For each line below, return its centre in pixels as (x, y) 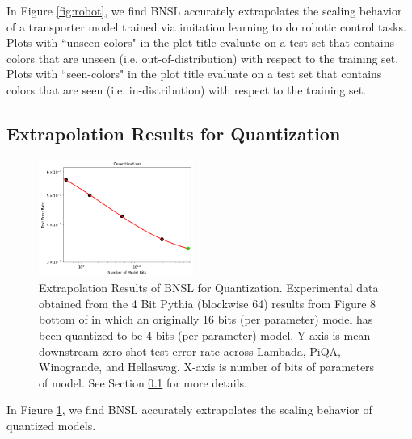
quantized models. (51, 425)
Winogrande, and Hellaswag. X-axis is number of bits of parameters (207, 367)
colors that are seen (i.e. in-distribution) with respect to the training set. (187, 89)
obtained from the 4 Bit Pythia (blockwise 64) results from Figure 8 (208, 303)
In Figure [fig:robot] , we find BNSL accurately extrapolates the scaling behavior (204, 10)
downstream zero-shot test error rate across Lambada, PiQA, (190, 351)
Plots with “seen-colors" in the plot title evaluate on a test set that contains (194, 74)
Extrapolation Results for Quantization (174, 133)
